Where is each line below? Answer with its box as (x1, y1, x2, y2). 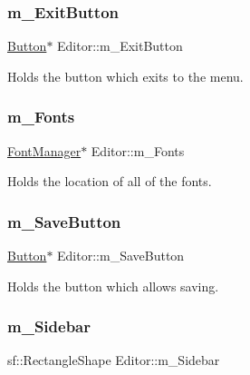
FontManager (7, 141, 82, 160)
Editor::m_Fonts (91, 141, 185, 160)
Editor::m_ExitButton (57, 36, 183, 55)
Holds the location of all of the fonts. (7, 172, 212, 191)
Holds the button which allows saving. (7, 276, 219, 295)
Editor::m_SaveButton (57, 246, 185, 265)
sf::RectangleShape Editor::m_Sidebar (7, 350, 220, 370)
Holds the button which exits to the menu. (7, 66, 244, 85)
